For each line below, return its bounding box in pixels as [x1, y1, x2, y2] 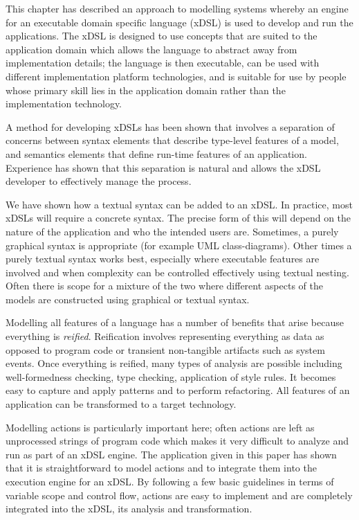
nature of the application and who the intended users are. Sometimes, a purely [6, 224, 339, 238]
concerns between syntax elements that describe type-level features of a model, [6, 133, 339, 147]
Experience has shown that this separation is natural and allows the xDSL [6, 160, 321, 174]
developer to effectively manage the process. [6, 174, 192, 188]
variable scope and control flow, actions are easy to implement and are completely [6, 487, 353, 502]
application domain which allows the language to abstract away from [6, 42, 297, 56]
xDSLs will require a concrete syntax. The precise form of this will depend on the [6, 210, 351, 225]
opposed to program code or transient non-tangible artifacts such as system [6, 342, 325, 357]
